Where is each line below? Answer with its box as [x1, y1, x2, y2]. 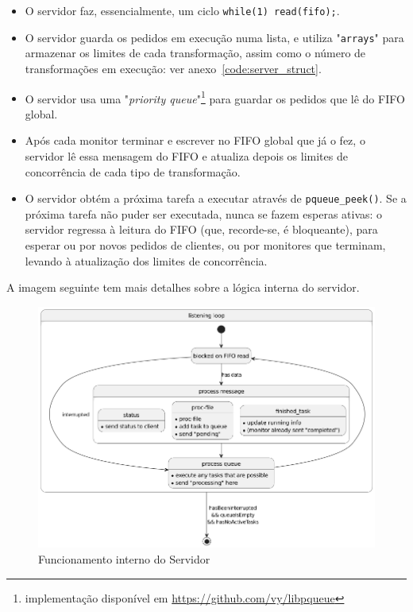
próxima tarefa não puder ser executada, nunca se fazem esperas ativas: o [25, 205, 383, 222]
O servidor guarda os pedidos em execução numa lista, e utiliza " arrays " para [25, 29, 404, 45]
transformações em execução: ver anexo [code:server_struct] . [25, 60, 322, 76]
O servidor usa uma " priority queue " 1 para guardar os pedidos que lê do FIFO [25, 87, 405, 107]
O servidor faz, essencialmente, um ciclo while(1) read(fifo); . [25, 2, 340, 18]
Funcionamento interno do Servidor [38, 551, 210, 567]
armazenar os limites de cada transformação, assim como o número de [25, 45, 366, 61]
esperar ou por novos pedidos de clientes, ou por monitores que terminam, [25, 236, 386, 253]
